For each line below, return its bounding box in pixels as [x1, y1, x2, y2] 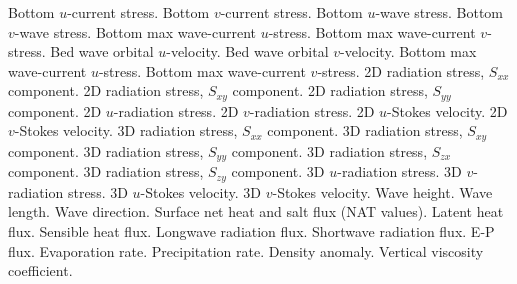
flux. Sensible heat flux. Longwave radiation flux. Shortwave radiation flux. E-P [8, 220, 495, 241]
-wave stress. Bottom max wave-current [14, 21, 256, 42]
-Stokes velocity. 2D [387, 100, 508, 121]
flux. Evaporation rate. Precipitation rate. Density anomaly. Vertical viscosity [8, 240, 484, 261]
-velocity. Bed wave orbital [166, 41, 329, 62]
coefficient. [8, 260, 73, 281]
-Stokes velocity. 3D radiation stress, [14, 120, 238, 141]
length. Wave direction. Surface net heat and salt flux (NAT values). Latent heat [8, 201, 504, 222]
